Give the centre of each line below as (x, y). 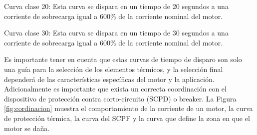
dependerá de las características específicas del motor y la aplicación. (109, 79)
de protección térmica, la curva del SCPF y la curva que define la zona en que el (127, 118)
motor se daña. (27, 128)
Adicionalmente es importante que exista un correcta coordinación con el (115, 89)
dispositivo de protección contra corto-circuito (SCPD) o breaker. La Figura (120, 98)
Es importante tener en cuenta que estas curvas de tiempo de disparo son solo (123, 59)
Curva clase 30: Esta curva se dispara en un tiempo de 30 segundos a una (116, 33)
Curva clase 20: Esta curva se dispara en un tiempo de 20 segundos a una (116, 6)
